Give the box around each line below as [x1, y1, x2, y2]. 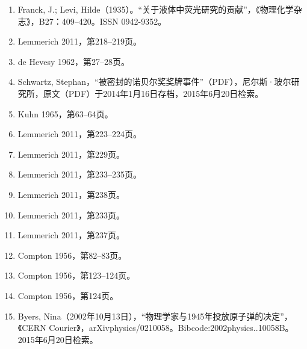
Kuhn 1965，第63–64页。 [17, 107, 113, 120]
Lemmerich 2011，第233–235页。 [17, 168, 141, 181]
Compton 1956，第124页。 [17, 289, 119, 301]
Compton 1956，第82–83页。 [17, 249, 127, 261]
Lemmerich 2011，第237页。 [17, 229, 125, 241]
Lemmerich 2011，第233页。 [17, 208, 125, 221]
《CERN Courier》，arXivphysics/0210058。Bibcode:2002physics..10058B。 [17, 321, 294, 334]
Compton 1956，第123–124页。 [17, 269, 135, 282]
